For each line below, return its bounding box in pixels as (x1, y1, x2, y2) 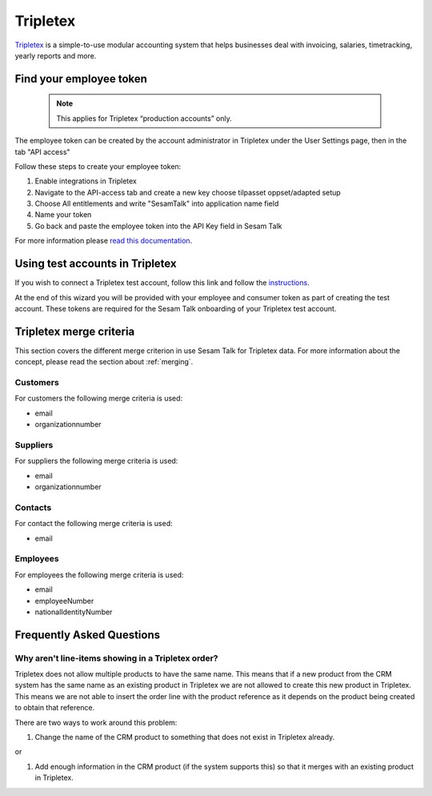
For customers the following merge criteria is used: (14, 393, 183, 404)
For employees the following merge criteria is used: (14, 569, 184, 580)
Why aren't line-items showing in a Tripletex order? (14, 653, 218, 664)
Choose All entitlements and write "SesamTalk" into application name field (34, 199, 279, 208)
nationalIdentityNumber (34, 607, 113, 617)
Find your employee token (14, 72, 148, 86)
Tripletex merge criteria (14, 324, 135, 338)
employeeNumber (34, 596, 94, 605)
